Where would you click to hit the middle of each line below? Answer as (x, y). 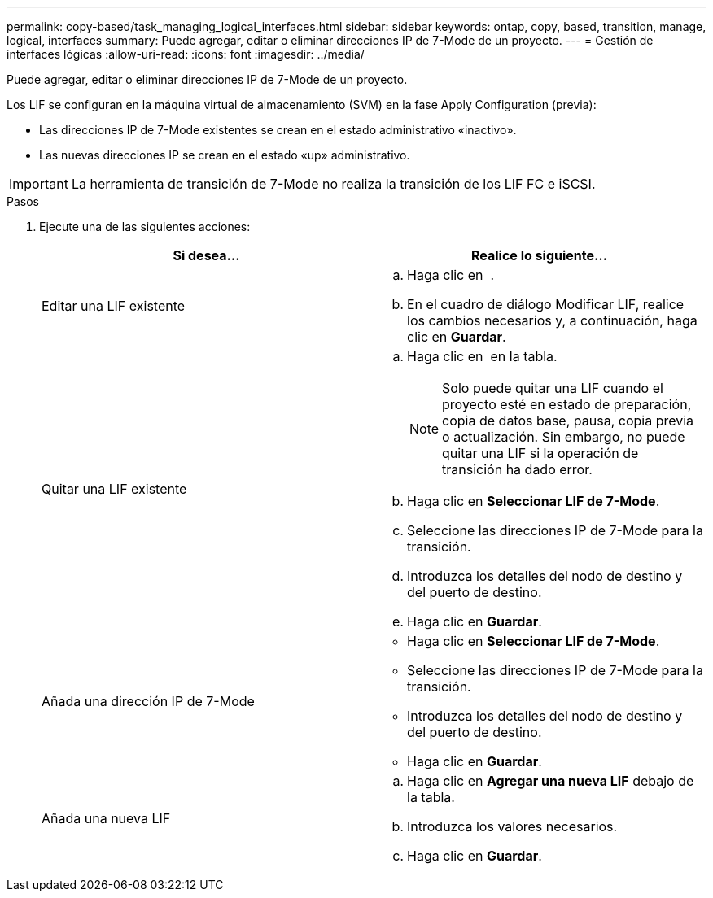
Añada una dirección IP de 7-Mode (148, 701)
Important (39, 184)
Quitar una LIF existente (114, 489)
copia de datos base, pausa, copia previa (568, 421)
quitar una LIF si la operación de (540, 453)
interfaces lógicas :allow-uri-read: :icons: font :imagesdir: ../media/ (186, 54)
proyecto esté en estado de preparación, (567, 404)
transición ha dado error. (517, 469)
